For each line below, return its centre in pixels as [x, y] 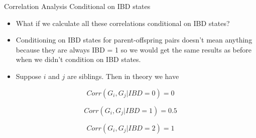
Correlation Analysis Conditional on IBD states [77, 6]
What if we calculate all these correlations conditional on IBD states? [123, 23]
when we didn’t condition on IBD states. [78, 59]
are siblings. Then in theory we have [123, 76]
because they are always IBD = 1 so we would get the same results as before [134, 49]
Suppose [29, 76]
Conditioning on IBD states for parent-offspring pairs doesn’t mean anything [134, 40]
